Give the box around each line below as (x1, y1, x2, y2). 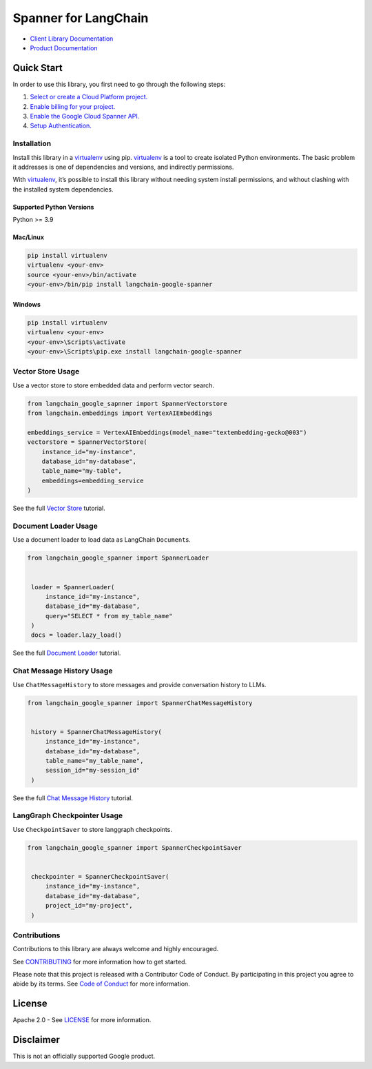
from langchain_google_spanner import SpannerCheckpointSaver (27, 844, 242, 851)
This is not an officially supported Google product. (12, 1052, 156, 1061)
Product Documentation (30, 43, 98, 52)
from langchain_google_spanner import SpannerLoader (27, 554, 209, 562)
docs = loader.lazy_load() (31, 631, 122, 639)
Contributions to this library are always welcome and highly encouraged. (12, 945, 219, 953)
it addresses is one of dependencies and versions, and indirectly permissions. (12, 163, 234, 171)
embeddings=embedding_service (41, 476, 144, 485)
